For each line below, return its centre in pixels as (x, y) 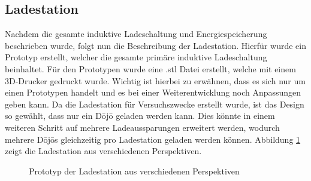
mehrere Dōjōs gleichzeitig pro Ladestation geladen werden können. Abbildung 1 (153, 139)
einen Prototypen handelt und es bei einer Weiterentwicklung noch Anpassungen (153, 92)
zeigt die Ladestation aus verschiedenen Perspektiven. (103, 151)
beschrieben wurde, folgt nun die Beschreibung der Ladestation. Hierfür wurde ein (155, 45)
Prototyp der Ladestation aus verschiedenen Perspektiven (134, 171)
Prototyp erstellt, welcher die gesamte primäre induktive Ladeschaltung (136, 57)
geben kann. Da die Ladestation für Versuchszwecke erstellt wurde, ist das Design (155, 104)
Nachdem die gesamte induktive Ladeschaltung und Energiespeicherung (136, 34)
